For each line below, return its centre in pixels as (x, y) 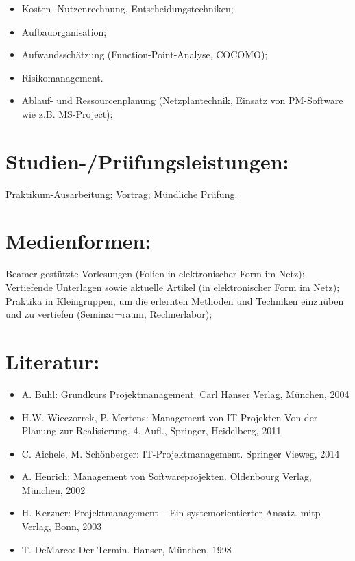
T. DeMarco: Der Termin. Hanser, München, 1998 (126, 549)
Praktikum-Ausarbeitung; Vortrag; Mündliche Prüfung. (122, 194)
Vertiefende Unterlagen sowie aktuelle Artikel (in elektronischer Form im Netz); (173, 287)
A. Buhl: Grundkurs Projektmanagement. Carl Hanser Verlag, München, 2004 (185, 394)
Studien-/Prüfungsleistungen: (147, 161)
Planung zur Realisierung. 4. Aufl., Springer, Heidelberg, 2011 (151, 431)
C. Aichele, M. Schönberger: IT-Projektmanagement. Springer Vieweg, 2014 (181, 453)
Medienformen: (78, 241)
